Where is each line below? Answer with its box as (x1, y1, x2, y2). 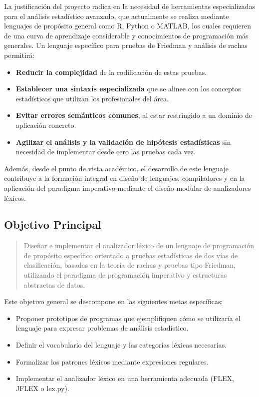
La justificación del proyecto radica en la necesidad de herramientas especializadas (4, 1, 256, 11)
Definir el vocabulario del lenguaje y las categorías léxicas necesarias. (15, 340, 227, 350)
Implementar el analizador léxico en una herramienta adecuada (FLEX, (15, 373, 234, 384)
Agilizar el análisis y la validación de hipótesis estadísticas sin (15, 136, 231, 147)
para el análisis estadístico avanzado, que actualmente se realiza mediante (4, 10, 229, 21)
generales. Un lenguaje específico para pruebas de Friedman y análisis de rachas (4, 40, 248, 50)
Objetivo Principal (4, 217, 101, 232)
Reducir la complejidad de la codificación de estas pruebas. (15, 66, 207, 77)
